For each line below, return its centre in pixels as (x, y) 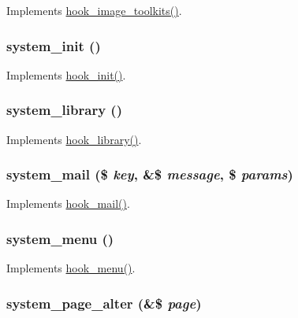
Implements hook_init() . (66, 74)
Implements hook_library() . (74, 139)
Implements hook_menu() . (71, 268)
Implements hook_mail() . (68, 203)
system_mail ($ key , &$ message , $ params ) (150, 174)
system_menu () (60, 238)
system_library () (64, 110)
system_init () (54, 45)
